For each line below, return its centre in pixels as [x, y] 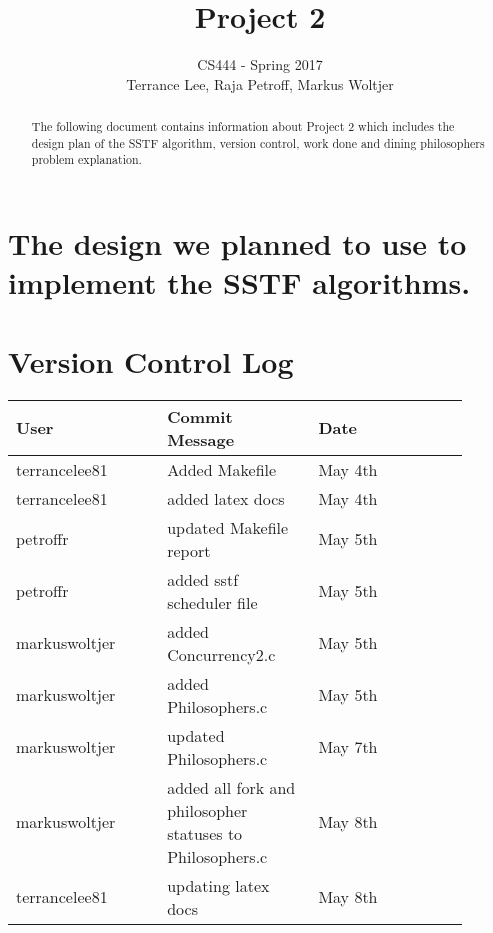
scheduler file [212, 602]
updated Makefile [228, 527]
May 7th [348, 747]
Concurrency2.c [221, 654]
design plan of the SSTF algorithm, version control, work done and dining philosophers [258, 142]
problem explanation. [86, 159]
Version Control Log [151, 360]
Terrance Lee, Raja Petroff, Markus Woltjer [260, 83]
